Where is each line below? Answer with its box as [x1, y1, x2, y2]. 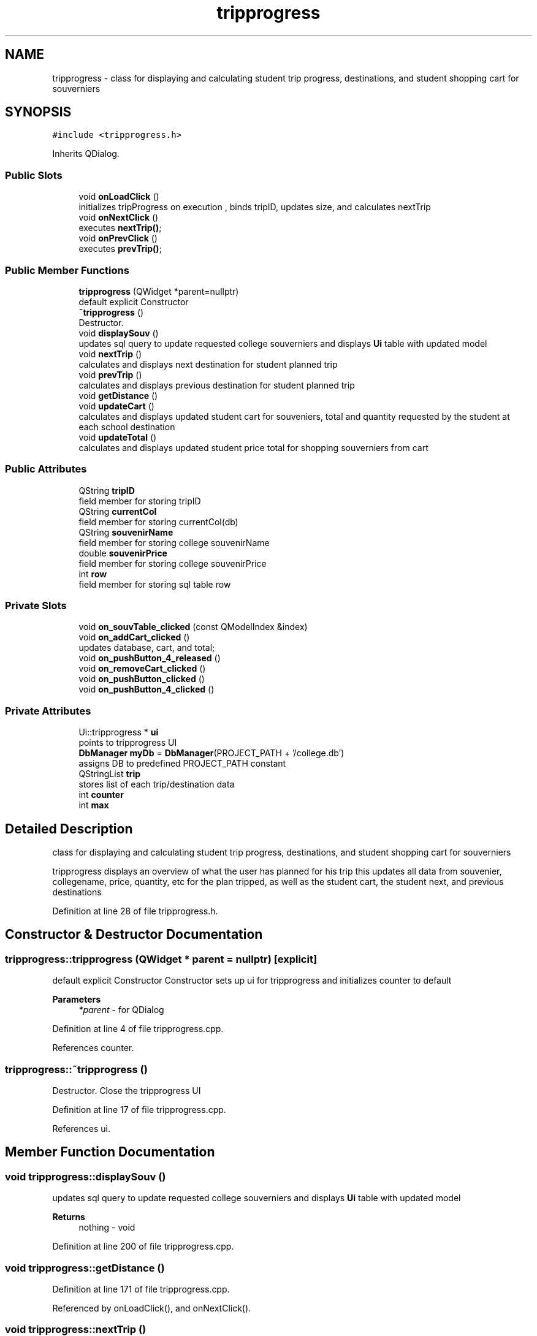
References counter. [52, 1042, 134, 1053]
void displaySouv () [78, 327, 159, 338]
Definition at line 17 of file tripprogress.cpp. [52, 1104, 226, 1115]
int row [78, 568, 107, 579]
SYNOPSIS [5, 104, 72, 120]
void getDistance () [78, 390, 158, 401]
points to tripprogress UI [78, 737, 177, 748]
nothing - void [78, 1222, 135, 1233]
